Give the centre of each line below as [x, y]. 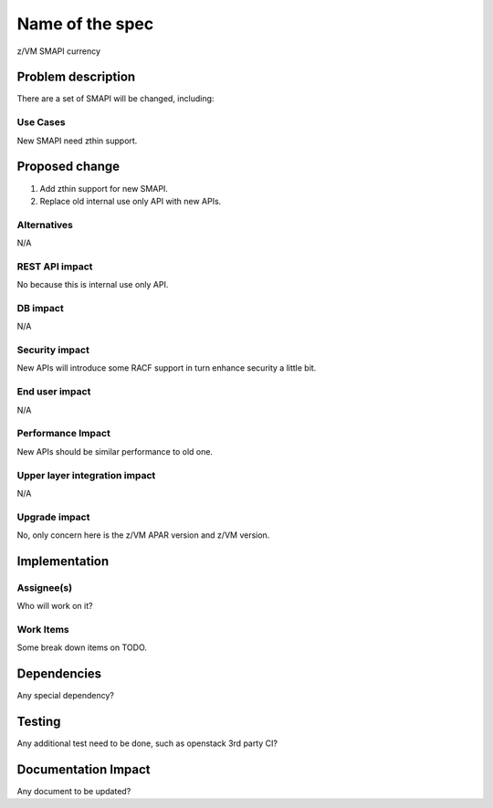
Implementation [63, 561]
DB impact [40, 308]
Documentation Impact [84, 769]
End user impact [54, 392]
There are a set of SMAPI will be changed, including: [115, 99]
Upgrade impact [53, 517]
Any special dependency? [65, 696]
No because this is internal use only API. [93, 285]
